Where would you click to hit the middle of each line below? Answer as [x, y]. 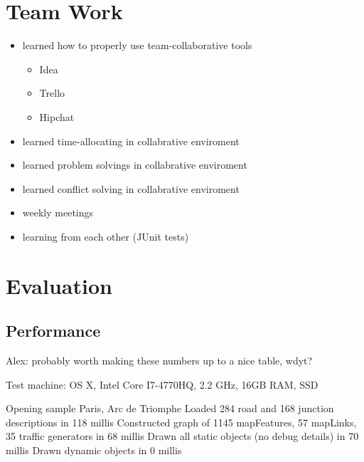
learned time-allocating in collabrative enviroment [131, 141]
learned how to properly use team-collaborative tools [137, 45]
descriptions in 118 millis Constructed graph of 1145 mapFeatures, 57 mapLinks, [181, 422]
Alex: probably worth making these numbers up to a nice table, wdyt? [159, 361]
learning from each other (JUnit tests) [106, 236]
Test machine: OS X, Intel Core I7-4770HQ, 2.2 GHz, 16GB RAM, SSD [162, 384]
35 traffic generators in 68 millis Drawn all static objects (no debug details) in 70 [182, 436]
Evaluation [59, 285]
